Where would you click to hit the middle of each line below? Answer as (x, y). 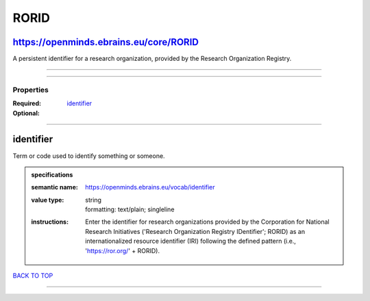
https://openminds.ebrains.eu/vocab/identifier (150, 187)
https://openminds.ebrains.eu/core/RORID (106, 42)
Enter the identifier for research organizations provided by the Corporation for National (207, 222)
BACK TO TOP (33, 276)
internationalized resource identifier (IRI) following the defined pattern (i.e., (190, 241)
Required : (27, 103)
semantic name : (54, 187)
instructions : (50, 222)
